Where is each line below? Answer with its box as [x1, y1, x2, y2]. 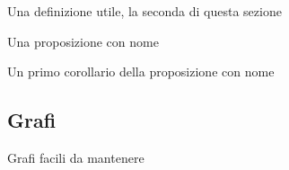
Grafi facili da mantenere [7, 148, 144, 166]
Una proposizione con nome [7, 31, 159, 50]
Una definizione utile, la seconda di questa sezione [7, 2, 282, 20]
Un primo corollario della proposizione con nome [7, 62, 275, 81]
